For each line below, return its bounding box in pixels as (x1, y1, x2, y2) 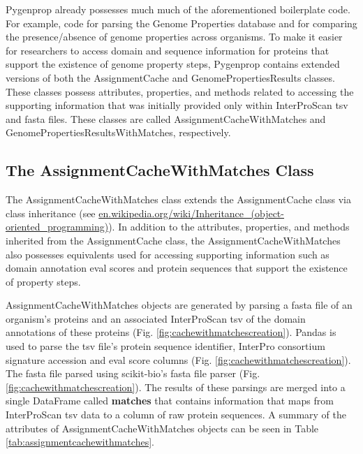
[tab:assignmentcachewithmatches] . (6, 434, 154, 449)
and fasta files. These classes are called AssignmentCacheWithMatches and (6, 111, 326, 126)
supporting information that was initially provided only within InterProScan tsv (6, 98, 348, 112)
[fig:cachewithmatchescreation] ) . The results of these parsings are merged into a (6, 379, 346, 394)
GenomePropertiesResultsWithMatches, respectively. (6, 125, 231, 140)
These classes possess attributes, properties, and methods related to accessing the (6, 84, 354, 98)
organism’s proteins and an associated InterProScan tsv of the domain (6, 311, 306, 325)
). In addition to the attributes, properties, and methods (108, 219, 350, 234)
